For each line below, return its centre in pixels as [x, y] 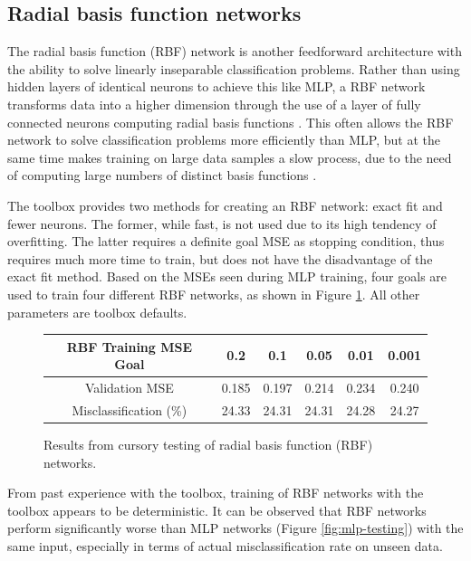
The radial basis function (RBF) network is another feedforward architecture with [235, 51]
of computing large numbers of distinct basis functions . [162, 175]
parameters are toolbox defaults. [97, 312]
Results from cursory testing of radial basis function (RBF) [208, 444]
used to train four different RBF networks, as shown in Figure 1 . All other [214, 294]
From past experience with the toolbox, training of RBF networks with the [216, 493]
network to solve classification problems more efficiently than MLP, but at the [224, 140]
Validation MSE [129, 388]
